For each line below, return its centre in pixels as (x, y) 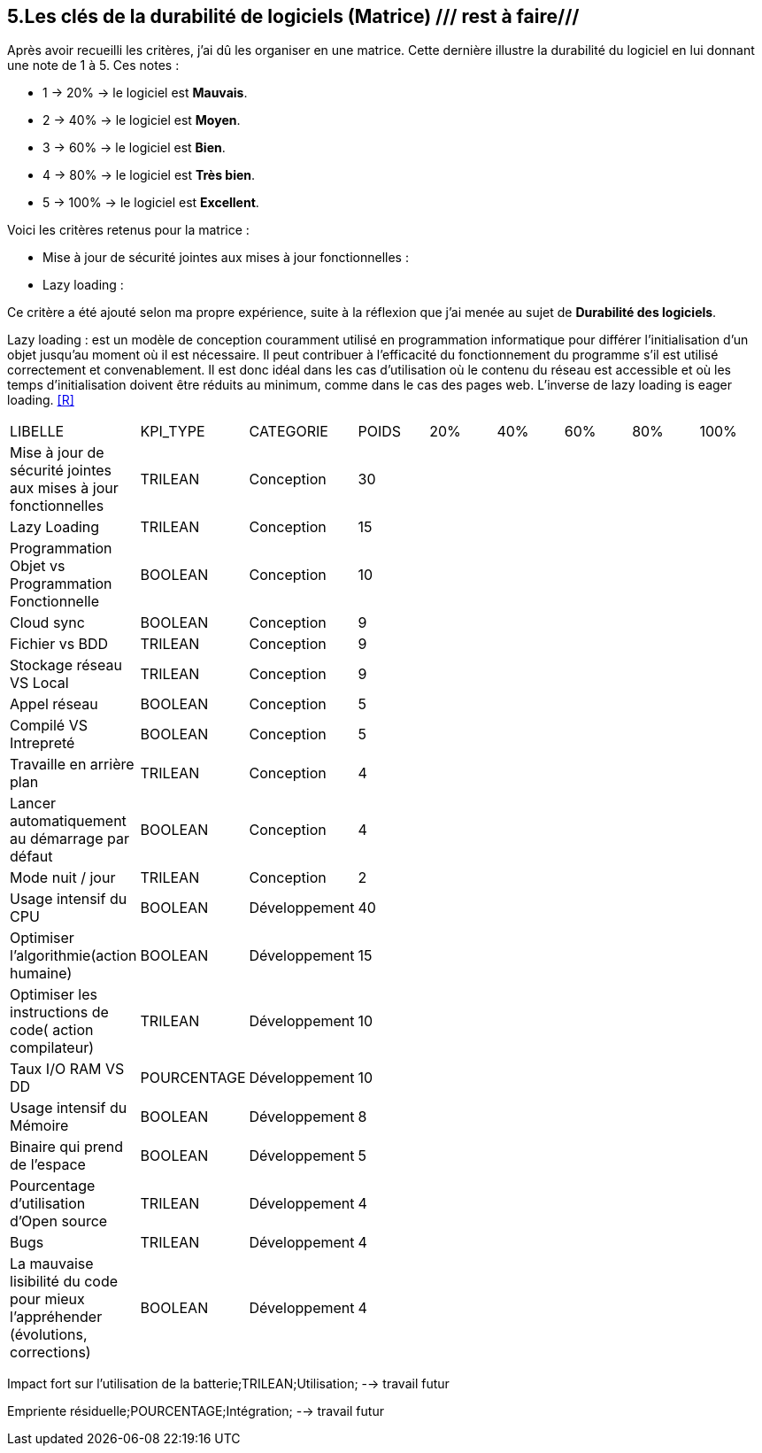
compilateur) (52, 1048)
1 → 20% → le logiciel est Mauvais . (145, 93)
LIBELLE (37, 432)
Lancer (33, 804)
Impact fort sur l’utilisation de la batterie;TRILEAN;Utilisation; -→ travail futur (228, 1384)
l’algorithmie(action (73, 956)
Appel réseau (54, 704)
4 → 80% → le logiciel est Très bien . (149, 175)
